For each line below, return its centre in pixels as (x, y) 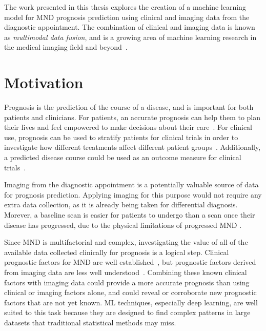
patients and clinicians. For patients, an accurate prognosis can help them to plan (132, 117)
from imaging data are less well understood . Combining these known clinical (126, 272)
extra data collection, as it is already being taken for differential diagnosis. (121, 205)
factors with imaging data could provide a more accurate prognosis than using (127, 282)
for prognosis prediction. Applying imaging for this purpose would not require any (133, 194)
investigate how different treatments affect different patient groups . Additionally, (132, 147)
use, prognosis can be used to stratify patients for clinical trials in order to (121, 137)
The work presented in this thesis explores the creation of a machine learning (125, 7)
